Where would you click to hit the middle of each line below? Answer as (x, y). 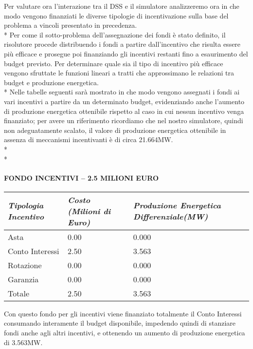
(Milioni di (89, 211)
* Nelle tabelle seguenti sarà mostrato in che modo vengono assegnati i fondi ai (122, 92)
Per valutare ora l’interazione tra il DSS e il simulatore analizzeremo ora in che (122, 6)
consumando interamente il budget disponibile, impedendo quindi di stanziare (120, 323)
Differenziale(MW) (171, 217)
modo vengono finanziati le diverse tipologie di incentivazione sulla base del (116, 15)
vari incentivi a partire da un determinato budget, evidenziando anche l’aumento (124, 101)
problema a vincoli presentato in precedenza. (71, 25)
